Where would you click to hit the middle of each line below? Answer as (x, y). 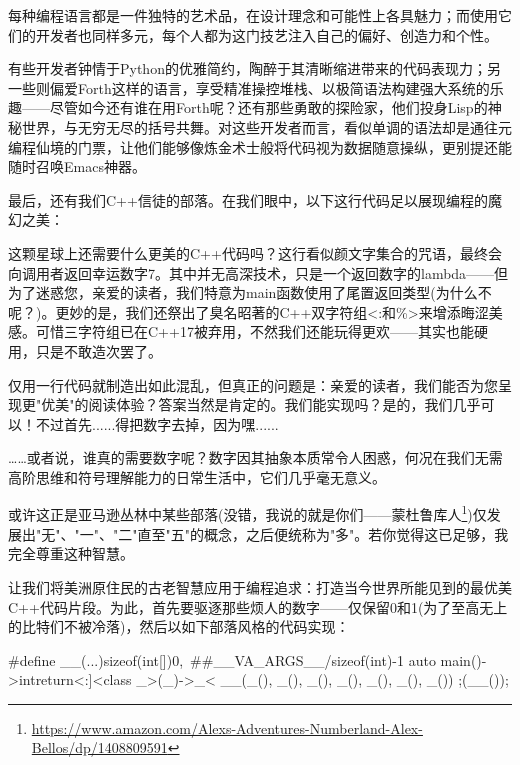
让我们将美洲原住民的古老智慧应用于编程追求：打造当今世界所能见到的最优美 (260, 586)
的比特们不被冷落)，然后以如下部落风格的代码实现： (179, 626)
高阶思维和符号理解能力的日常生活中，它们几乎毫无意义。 (197, 476)
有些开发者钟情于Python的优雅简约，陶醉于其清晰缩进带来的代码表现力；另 (254, 68)
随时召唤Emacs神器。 (77, 166)
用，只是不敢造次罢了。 (85, 350)
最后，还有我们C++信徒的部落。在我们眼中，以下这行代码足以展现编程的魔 (255, 199)
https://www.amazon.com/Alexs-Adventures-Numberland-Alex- (227, 727)
